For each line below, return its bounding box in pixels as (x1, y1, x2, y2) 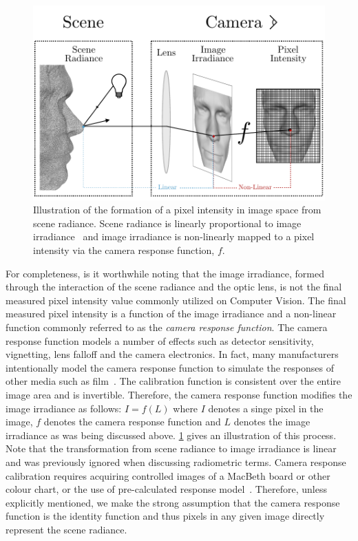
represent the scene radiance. (6, 522, 127, 536)
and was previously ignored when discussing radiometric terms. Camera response (6, 454, 346, 469)
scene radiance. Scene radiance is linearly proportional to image (33, 215, 302, 230)
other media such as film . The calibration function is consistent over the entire (6, 374, 341, 388)
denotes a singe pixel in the (208, 401, 324, 415)
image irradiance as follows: (6, 401, 122, 415)
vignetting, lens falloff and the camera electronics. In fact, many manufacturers (6, 347, 339, 361)
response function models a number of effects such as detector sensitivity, (6, 333, 314, 348)
